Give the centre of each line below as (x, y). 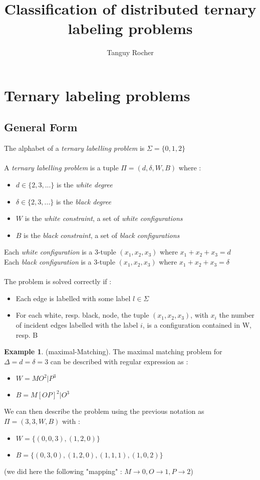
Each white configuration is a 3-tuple (60, 252)
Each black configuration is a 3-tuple (60, 262)
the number (237, 315)
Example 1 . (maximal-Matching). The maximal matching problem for (113, 351)
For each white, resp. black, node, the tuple (82, 315)
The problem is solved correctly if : (58, 281)
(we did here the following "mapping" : (63, 471)
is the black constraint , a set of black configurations (102, 235)
